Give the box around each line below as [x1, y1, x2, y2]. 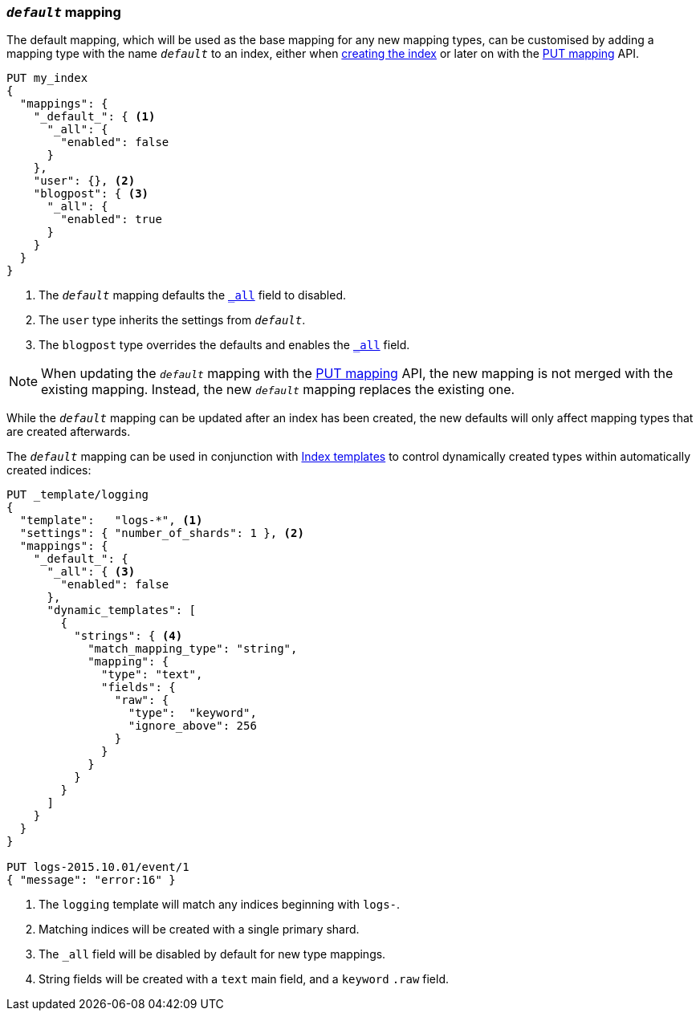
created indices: [6, 463, 92, 478]
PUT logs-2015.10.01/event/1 [6, 860, 189, 874]
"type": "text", [101, 668, 203, 681]
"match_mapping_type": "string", [87, 642, 298, 656]
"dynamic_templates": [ [47, 604, 197, 617]
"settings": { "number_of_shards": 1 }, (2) [19, 527, 304, 540]
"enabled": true [60, 213, 162, 226]
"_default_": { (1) [33, 110, 156, 124]
